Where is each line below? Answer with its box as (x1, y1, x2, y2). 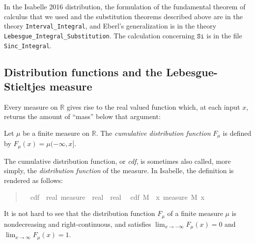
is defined (223, 127, 252, 138)
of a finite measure (167, 208, 223, 218)
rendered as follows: (4, 175, 63, 185)
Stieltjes (4, 78, 46, 93)
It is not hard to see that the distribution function (4, 208, 155, 218)
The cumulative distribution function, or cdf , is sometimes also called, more (4, 155, 231, 166)
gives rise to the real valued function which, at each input (66, 101, 240, 112)
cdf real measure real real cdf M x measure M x (30, 191, 205, 202)
